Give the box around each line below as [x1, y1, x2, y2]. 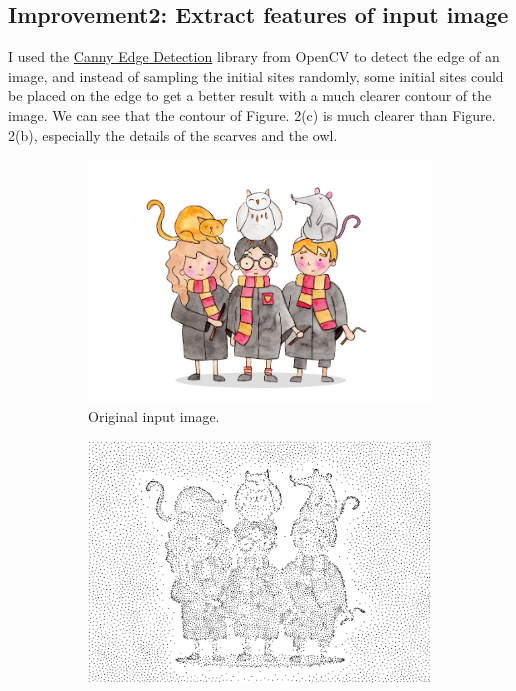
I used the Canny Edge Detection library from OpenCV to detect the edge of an [8, 46, 500, 67]
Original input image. [88, 406, 220, 427]
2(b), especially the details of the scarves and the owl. [8, 124, 338, 145]
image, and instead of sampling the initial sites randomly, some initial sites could [8, 65, 504, 86]
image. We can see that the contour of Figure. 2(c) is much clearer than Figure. [8, 104, 496, 125]
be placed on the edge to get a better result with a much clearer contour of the [8, 85, 492, 106]
